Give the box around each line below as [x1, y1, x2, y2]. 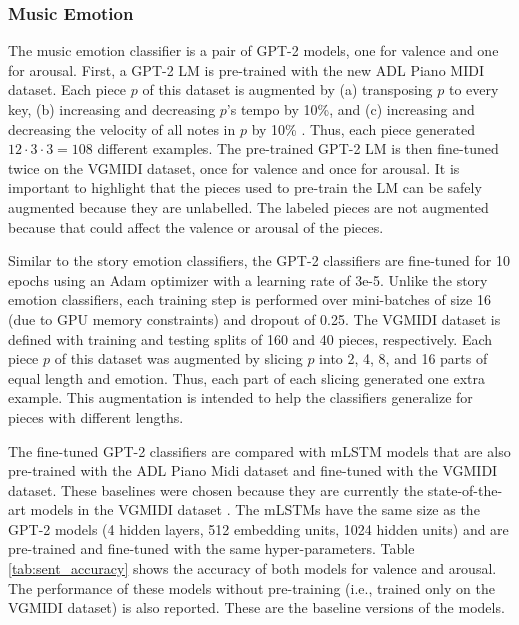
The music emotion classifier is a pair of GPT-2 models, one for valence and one [8, 40, 499, 61]
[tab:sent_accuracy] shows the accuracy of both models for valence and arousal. [8, 558, 497, 579]
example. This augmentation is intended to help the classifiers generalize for [8, 387, 473, 408]
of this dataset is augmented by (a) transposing [142, 79, 433, 100]
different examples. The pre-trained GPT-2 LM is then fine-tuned [97, 138, 499, 159]
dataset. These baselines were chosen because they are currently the [8, 479, 424, 500]
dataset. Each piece [8, 79, 127, 100]
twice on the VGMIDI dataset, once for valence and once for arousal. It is [8, 157, 460, 178]
